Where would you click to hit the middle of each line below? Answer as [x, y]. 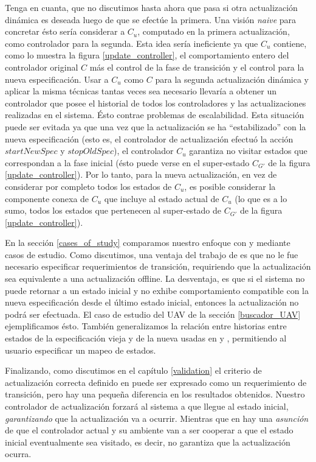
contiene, [290, 43]
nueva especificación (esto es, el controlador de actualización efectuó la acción [149, 138]
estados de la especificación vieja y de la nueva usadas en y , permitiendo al [146, 338]
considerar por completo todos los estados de [88, 186]
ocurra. [18, 454]
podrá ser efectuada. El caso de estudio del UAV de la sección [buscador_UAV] [153, 314]
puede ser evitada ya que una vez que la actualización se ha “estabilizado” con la [156, 126]
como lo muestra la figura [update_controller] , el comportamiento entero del [147, 55]
